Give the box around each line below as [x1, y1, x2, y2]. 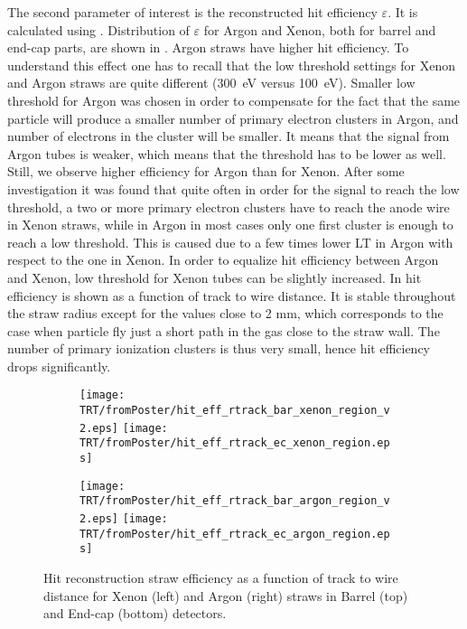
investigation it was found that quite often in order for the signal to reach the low [7, 179, 460, 198]
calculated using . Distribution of [7, 20, 190, 39]
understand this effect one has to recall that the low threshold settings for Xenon [7, 55, 456, 74]
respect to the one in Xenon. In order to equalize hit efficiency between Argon [7, 250, 439, 269]
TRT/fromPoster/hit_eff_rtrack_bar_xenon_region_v [79, 404, 390, 418]
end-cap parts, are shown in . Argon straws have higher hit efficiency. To [7, 38, 409, 57]
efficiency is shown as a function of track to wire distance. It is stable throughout [7, 286, 456, 305]
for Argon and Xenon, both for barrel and [203, 20, 436, 39]
